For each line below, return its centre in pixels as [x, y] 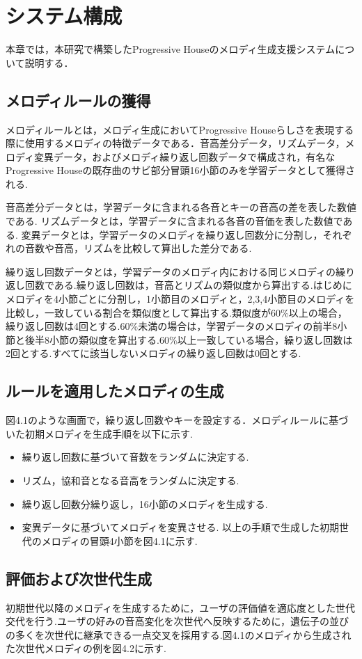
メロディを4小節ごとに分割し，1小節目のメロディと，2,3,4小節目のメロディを [180, 299]
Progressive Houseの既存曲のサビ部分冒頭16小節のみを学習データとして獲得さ [181, 170]
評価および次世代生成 [79, 578]
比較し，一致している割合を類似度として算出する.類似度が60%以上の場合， [176, 312]
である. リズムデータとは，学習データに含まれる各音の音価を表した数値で [174, 221]
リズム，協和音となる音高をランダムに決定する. [131, 480]
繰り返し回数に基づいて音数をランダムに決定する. [135, 457]
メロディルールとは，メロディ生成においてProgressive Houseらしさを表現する [180, 129]
